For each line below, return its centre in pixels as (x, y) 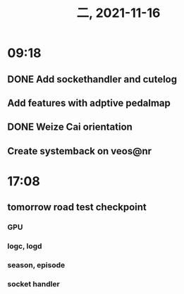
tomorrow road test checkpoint (77, 207)
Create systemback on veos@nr (80, 151)
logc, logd (25, 246)
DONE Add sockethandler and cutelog (92, 79)
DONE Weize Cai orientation (70, 127)
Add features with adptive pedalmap (89, 103)
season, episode (36, 265)
